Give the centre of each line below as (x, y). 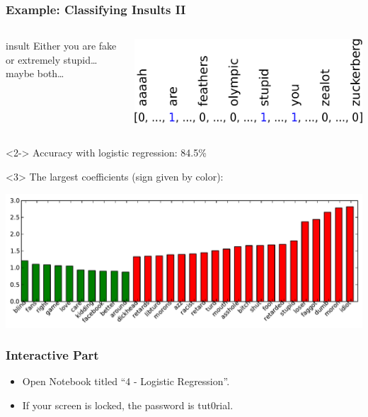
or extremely (33, 59)
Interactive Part (52, 355)
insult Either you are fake (61, 46)
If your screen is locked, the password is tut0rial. (128, 405)
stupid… (80, 59)
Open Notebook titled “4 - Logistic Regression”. (126, 381)
